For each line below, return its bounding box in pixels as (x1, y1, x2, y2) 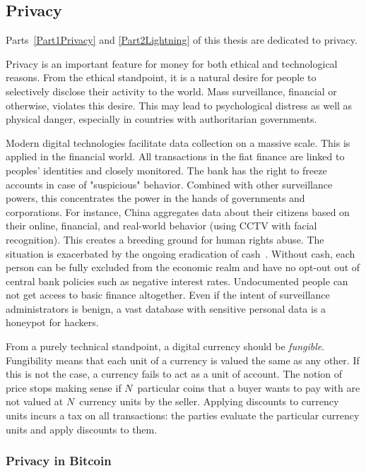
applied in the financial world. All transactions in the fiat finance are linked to (6, 149, 345, 164)
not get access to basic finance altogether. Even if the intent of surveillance (6, 287, 330, 302)
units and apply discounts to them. (6, 421, 158, 436)
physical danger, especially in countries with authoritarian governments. (6, 112, 317, 126)
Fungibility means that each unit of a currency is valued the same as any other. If (6, 352, 360, 367)
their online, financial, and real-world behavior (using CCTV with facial (6, 218, 317, 233)
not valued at (6, 394, 64, 409)
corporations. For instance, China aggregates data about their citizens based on (6, 204, 350, 219)
